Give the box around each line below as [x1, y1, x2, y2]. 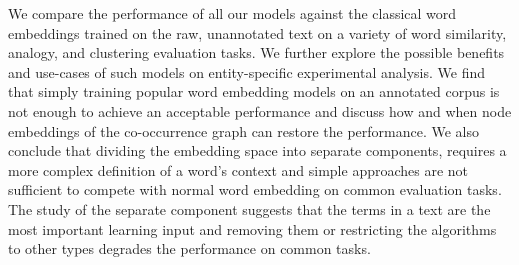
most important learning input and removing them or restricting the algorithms [8, 218, 497, 239]
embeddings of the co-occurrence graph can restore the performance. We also [8, 120, 480, 141]
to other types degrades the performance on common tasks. [8, 238, 371, 259]
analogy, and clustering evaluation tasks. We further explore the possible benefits [8, 42, 505, 63]
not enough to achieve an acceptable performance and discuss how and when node [8, 100, 512, 121]
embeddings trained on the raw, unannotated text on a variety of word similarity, [8, 22, 507, 43]
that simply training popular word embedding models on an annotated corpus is [8, 81, 500, 102]
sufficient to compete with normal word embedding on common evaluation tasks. [8, 179, 502, 200]
